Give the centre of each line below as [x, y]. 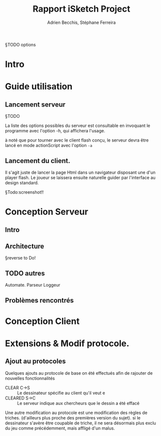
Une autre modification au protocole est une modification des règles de [76, 413]
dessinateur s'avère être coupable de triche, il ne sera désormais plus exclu [80, 423]
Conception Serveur [47, 212]
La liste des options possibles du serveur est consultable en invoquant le [78, 126]
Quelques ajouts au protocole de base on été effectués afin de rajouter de [79, 373]
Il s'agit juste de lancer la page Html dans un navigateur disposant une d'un [80, 172]
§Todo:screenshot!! [24, 192]
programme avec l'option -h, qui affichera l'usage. [55, 131]
